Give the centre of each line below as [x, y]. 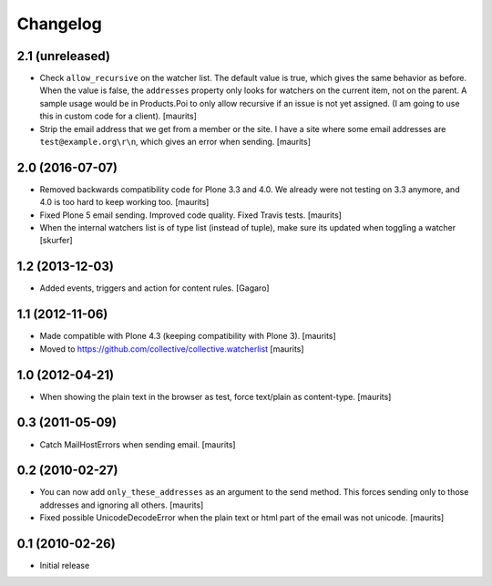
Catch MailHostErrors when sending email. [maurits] [138, 444]
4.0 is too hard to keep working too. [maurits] [124, 202]
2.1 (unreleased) [64, 56]
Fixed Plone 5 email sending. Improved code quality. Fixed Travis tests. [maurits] [190, 215]
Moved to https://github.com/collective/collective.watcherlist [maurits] [172, 349]
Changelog [59, 24]
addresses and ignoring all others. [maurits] [122, 505]
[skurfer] [56, 241]
